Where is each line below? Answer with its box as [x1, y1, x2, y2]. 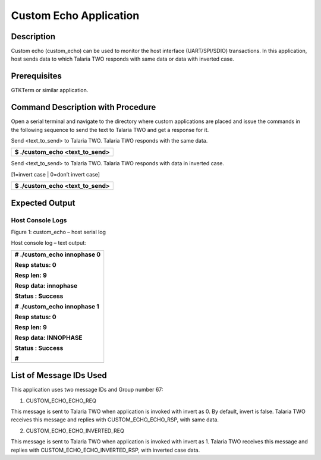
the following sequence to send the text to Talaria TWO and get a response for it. [11, 126, 209, 133]
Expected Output [11, 198, 75, 208]
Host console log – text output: [11, 240, 86, 247]
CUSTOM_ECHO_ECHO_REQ [26, 397, 96, 404]
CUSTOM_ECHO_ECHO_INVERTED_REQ [26, 427, 124, 434]
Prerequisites [11, 71, 62, 81]
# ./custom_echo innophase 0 [14, 250, 101, 259]
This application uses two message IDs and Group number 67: [11, 386, 163, 393]
